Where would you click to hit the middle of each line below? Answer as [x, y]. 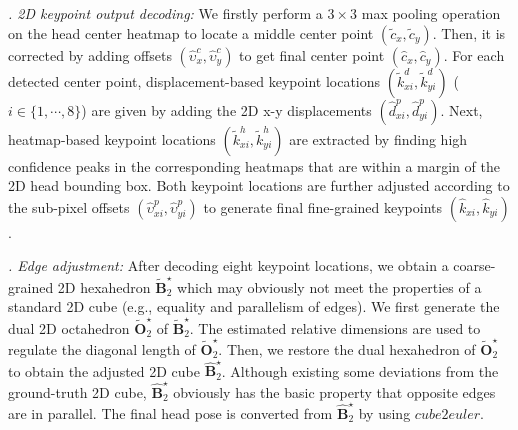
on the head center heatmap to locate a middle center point [191, 32]
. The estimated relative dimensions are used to [335, 327]
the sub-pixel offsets [69, 206]
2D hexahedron [104, 286]
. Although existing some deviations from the [360, 370]
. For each [474, 54]
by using [384, 412]
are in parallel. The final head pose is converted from [170, 412]
